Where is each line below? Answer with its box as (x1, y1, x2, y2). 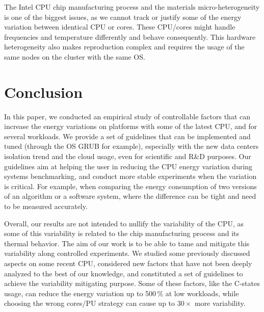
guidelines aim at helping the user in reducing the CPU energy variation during (4, 161, 253, 171)
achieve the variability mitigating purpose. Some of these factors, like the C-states (4, 278, 260, 289)
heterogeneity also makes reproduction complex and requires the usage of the (4, 41, 245, 52)
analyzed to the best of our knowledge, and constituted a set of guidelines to (4, 268, 243, 278)
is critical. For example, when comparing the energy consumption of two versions (4, 180, 257, 191)
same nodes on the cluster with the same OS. (4, 51, 145, 62)
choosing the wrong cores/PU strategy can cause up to (4, 298, 175, 308)
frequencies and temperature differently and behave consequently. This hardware (4, 31, 256, 42)
